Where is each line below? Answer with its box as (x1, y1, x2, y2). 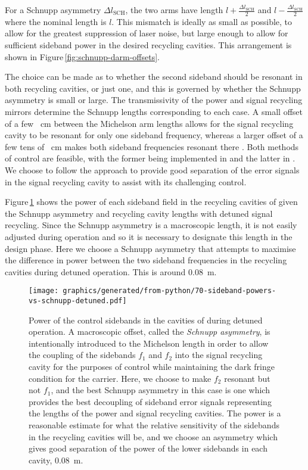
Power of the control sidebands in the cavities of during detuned (29, 313, 263, 326)
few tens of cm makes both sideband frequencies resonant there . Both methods (5, 140, 299, 152)
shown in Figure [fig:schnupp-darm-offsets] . (5, 50, 160, 63)
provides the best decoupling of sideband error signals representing (29, 395, 272, 407)
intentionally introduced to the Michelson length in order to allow (29, 337, 269, 349)
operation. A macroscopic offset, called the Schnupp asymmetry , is (29, 325, 270, 338)
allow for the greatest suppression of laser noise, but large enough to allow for (5, 27, 288, 39)
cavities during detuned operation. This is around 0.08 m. (5, 265, 217, 278)
